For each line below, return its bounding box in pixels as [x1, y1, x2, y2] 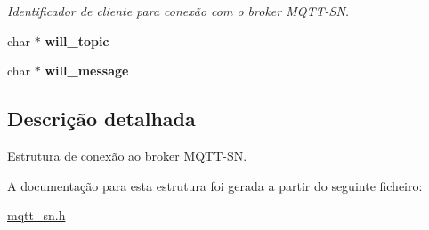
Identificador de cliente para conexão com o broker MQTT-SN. [7, 2, 350, 20]
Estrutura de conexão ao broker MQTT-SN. [7, 146, 247, 164]
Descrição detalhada [7, 105, 196, 132]
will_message [45, 61, 129, 80]
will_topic [45, 31, 109, 50]
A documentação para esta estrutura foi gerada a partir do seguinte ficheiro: [7, 176, 423, 194]
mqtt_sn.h [7, 206, 66, 225]
